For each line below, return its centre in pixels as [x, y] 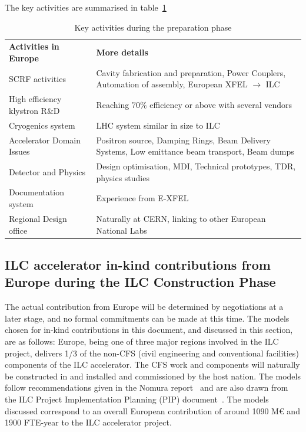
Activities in [34, 46]
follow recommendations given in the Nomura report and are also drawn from [147, 387]
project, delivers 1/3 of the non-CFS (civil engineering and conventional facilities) [152, 353]
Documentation [36, 192]
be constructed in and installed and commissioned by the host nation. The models [153, 376]
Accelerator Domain [45, 140]
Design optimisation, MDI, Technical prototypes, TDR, [196, 166]
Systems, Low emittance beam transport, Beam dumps [195, 151]
